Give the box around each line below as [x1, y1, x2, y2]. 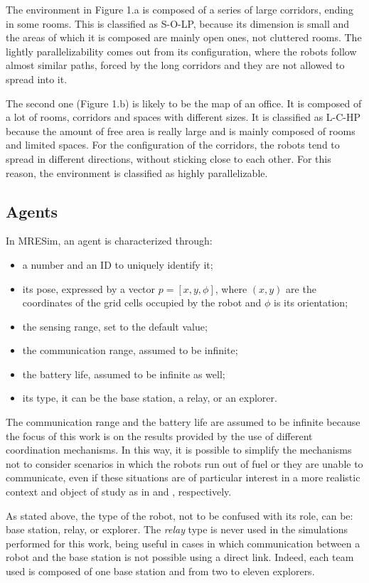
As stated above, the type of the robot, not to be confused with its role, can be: [6, 508, 353, 523]
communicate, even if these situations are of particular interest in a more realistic [6, 470, 360, 485]
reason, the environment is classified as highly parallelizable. [6, 165, 268, 180]
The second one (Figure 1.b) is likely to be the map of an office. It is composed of [6, 95, 362, 110]
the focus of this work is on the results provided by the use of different [6, 428, 313, 443]
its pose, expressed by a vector [22, 281, 156, 296]
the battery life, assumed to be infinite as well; [22, 366, 225, 381]
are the [286, 281, 316, 296]
